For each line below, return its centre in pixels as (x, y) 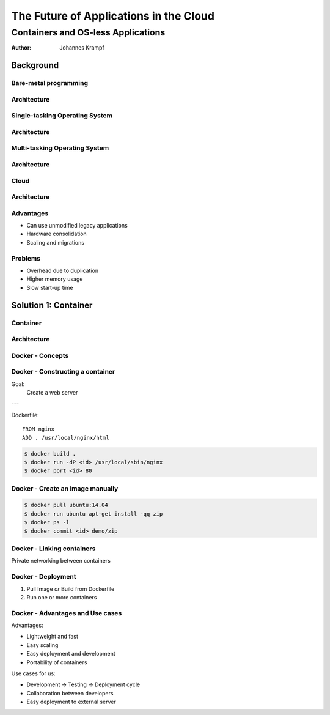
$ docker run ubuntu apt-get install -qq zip (94, 513)
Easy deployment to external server (71, 702)
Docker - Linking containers (53, 549)
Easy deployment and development (71, 654)
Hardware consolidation (57, 234)
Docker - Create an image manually (65, 488)
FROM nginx (38, 429)
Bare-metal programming (50, 83)
